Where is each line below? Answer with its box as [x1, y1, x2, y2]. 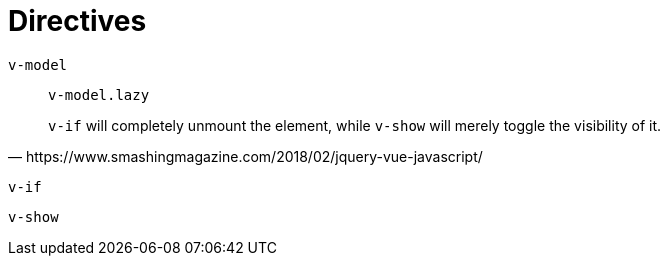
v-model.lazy [48, 86, 150, 103]
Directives [8, 4, 147, 38]
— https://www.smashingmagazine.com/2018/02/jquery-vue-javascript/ [8, 147, 483, 165]
